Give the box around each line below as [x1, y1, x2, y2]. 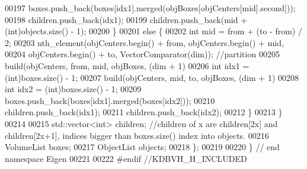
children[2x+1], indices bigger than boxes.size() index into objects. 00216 [5, 129, 269, 141]
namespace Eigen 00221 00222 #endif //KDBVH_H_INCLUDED [5, 152, 247, 164]
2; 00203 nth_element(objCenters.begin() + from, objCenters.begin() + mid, [5, 36, 284, 48]
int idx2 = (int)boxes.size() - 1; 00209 [5, 83, 142, 95]
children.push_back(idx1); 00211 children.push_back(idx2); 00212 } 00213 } [5, 106, 283, 118]
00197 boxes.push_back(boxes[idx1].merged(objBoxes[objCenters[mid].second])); [5, 2, 296, 14]
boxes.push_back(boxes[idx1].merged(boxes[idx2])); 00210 [5, 94, 215, 106]
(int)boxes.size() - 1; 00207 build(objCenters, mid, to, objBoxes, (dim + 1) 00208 [5, 71, 299, 83]
